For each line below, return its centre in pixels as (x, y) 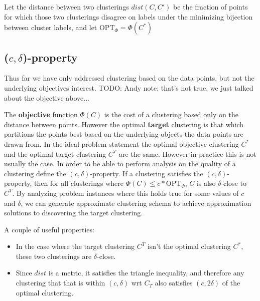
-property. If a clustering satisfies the (147, 173)
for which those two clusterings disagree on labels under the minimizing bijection (128, 16)
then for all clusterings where (79, 183)
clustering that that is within (60, 283)
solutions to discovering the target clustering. (74, 213)
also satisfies (174, 283)
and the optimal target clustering (55, 154)
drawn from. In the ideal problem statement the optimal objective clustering (121, 143)
